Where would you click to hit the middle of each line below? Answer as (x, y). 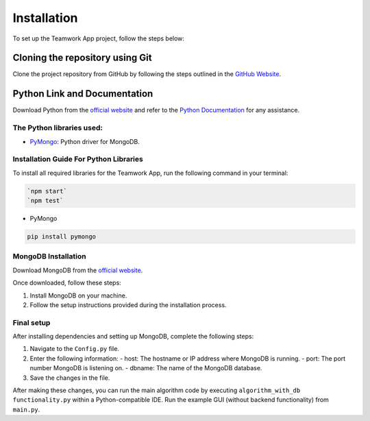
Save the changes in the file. (70, 378)
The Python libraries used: (58, 128)
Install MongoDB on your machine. (78, 296)
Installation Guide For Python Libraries (78, 159)
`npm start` (47, 191)
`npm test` (45, 201)
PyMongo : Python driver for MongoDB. (85, 141)
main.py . (26, 409)
